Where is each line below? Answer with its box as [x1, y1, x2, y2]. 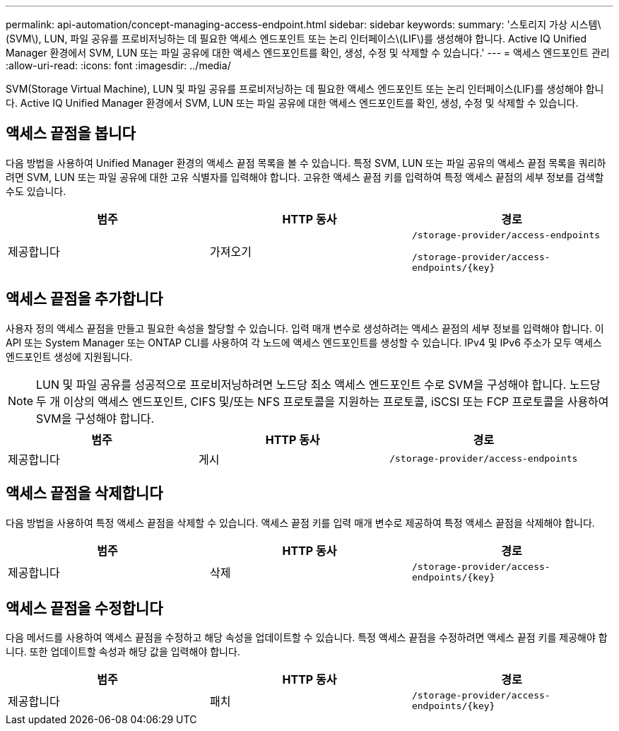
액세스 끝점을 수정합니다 [6, 599, 163, 617]
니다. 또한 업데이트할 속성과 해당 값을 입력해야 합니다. [6, 645, 240, 658]
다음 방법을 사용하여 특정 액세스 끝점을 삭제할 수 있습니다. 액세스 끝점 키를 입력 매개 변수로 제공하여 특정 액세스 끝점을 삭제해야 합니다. [6, 516, 595, 529]
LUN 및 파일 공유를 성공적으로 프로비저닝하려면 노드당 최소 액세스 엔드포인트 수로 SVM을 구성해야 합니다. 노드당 [36, 377, 601, 392]
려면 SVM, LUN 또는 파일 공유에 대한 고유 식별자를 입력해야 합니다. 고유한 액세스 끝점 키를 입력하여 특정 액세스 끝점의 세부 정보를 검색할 [6, 170, 604, 183]
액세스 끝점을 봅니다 [6, 124, 136, 143]
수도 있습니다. [6, 185, 66, 197]
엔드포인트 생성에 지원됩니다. [6, 350, 133, 363]
